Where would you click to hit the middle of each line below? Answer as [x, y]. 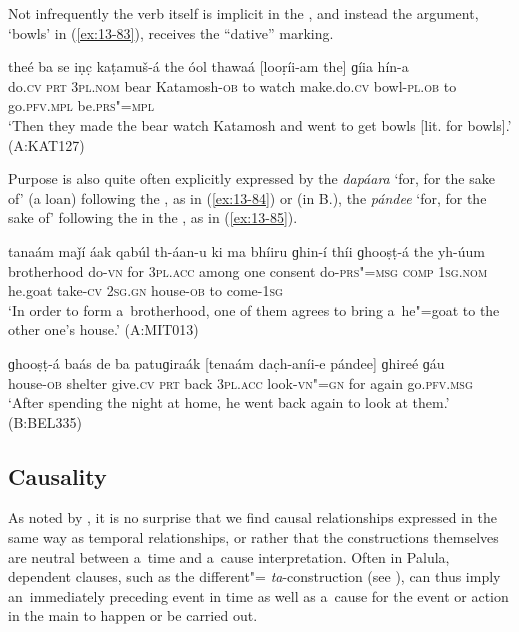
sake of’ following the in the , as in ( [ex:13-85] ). [153, 217]
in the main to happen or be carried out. [133, 615]
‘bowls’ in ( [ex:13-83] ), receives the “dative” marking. [171, 32]
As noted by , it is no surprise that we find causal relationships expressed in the [252, 517]
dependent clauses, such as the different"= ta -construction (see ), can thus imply [254, 576]
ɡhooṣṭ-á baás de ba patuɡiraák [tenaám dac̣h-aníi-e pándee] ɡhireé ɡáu [226, 362]
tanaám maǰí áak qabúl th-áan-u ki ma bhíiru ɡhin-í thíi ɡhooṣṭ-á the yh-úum [246, 250]
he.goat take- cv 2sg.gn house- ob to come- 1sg [145, 290]
